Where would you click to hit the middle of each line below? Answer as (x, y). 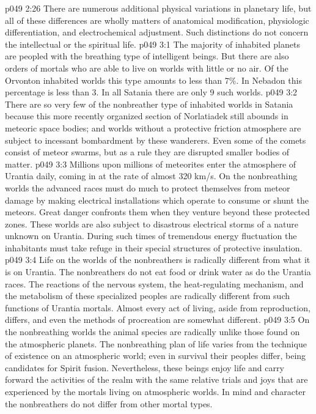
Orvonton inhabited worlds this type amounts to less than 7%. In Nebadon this (153, 80)
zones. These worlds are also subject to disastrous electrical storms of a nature (152, 224)
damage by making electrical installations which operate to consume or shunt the (157, 200)
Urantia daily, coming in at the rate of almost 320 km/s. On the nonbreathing (151, 176)
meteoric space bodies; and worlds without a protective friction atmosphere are (153, 128)
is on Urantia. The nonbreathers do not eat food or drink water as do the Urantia (158, 272)
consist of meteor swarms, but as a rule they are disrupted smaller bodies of (147, 152)
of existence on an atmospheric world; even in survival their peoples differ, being (156, 356)
